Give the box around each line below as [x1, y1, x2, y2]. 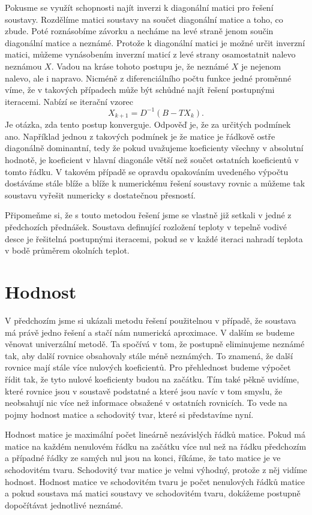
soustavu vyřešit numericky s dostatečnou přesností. [5, 188, 196, 201]
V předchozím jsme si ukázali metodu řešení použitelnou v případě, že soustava [5, 314, 296, 326]
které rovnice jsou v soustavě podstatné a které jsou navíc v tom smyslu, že [5, 384, 283, 397]
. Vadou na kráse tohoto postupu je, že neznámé [51, 59, 229, 72]
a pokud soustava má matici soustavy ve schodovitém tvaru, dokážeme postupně [5, 487, 301, 499]
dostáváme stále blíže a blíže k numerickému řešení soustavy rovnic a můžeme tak [5, 177, 305, 189]
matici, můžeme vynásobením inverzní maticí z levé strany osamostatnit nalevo [5, 48, 296, 61]
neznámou [5, 59, 42, 72]
